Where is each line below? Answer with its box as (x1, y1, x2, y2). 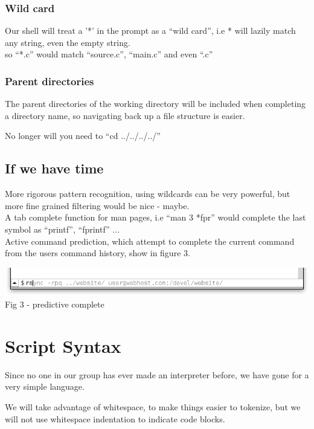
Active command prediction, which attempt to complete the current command (5, 234, 295, 247)
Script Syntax (5, 333, 121, 358)
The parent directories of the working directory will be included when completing (5, 97, 306, 110)
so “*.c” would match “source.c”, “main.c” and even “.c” (5, 48, 213, 60)
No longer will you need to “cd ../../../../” (5, 129, 161, 142)
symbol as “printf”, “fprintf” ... (5, 222, 120, 235)
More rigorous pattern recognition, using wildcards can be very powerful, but (5, 187, 290, 200)
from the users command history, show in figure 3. (5, 247, 190, 259)
